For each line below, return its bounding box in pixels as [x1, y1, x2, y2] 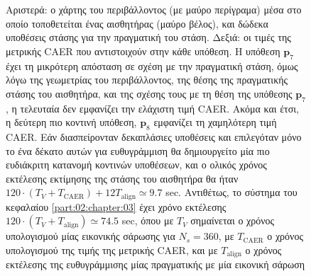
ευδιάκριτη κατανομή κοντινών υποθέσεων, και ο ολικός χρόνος [6, 157, 267, 172]
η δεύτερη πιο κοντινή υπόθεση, [6, 115, 137, 130]
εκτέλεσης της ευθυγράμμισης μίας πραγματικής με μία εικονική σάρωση [6, 257, 305, 272]
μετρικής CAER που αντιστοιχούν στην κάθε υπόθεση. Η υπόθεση [6, 43, 280, 58]
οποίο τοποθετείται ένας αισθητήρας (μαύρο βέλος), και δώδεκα [6, 16, 268, 30]
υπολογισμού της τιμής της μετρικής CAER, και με [6, 242, 218, 257]
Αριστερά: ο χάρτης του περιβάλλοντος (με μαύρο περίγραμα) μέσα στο [6, 2, 302, 16]
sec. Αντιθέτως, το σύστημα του [165, 185, 298, 200]
